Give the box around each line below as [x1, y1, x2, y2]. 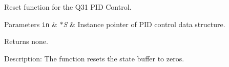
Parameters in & [4, 18, 57, 29]
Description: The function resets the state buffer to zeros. [4, 53, 184, 63]
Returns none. [4, 36, 48, 47]
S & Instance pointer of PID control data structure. [63, 18, 225, 29]
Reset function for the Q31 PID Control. [4, 2, 132, 12]
